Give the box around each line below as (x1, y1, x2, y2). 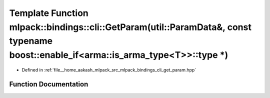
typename (9, 35, 52, 47)
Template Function (9, 7, 88, 18)
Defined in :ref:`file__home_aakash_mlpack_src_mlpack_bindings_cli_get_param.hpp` (21, 66, 196, 72)
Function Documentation (9, 80, 88, 88)
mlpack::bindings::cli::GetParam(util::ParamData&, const (9, 21, 252, 32)
